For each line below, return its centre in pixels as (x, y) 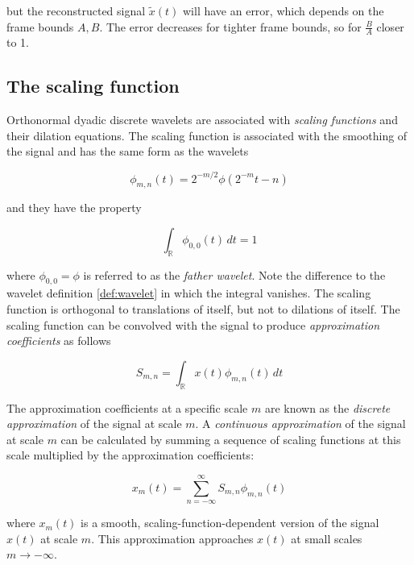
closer (390, 26)
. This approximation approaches (172, 538)
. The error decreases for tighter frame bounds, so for (230, 26)
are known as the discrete (327, 407)
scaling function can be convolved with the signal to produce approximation (193, 324)
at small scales (327, 538)
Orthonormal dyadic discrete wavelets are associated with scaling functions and (202, 120)
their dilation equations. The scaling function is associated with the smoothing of (207, 135)
